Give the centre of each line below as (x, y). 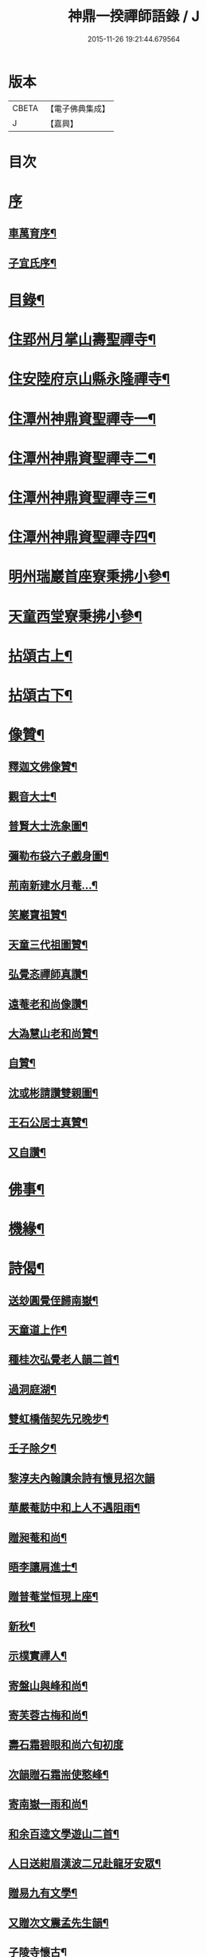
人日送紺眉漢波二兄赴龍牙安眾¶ (85, 1863)
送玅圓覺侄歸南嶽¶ (53, 1300)
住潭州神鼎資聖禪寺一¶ (82, 419)
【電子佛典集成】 (78, 109)
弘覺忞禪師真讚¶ (48, 975)
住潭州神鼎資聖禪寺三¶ (82, 498)
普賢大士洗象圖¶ (48, 826)
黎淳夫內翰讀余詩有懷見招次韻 (82, 1478)
